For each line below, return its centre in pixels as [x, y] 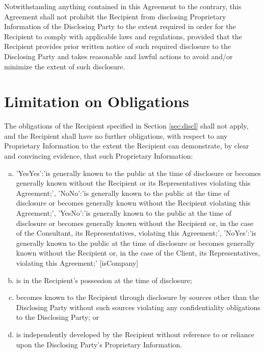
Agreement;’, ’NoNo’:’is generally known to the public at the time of [123, 193]
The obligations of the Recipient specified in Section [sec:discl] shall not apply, [126, 126]
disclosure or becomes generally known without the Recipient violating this [133, 203]
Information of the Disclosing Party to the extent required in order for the [120, 26]
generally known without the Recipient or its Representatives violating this [133, 183]
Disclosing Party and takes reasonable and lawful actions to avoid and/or [118, 56]
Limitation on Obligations [97, 101]
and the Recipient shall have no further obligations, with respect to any [116, 135]
